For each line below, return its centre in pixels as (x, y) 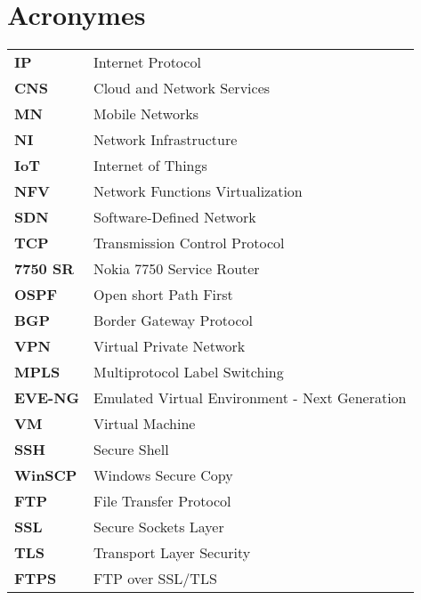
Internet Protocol (147, 62)
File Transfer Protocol (162, 501)
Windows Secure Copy (163, 475)
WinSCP (46, 475)
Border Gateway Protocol (174, 320)
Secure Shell (131, 450)
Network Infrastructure (166, 140)
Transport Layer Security (172, 553)
